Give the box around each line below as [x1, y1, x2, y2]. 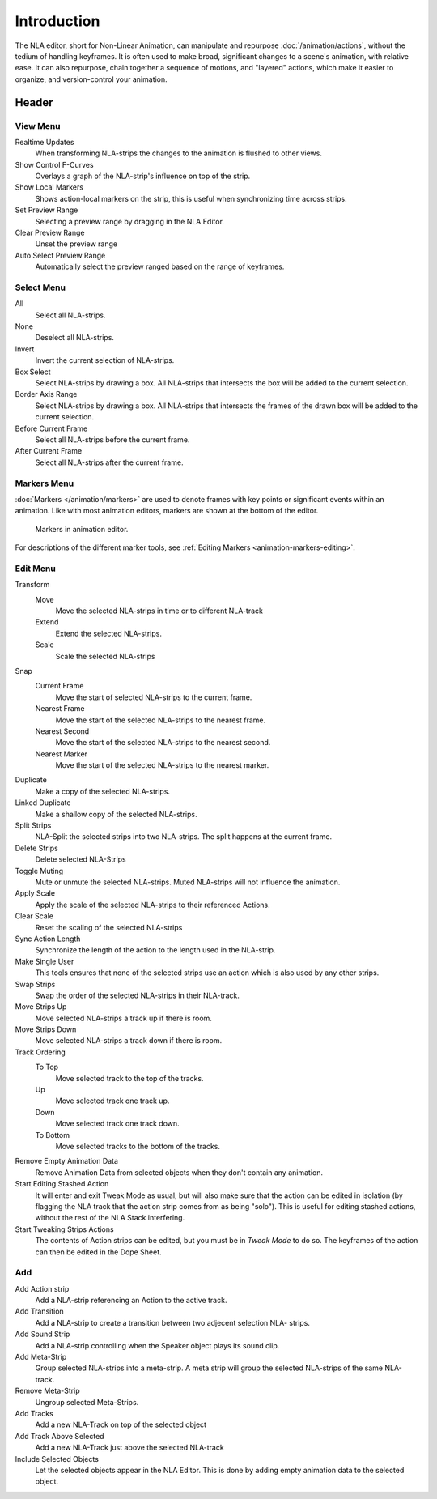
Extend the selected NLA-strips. [55, 628, 162, 638]
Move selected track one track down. [55, 1118, 180, 1129]
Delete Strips [15, 843, 58, 853]
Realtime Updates [15, 137, 74, 147]
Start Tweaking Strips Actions [15, 1224, 114, 1234]
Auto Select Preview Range [15, 250, 106, 260]
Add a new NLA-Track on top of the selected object [35, 1420, 206, 1429]
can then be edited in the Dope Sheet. [35, 1247, 162, 1257]
